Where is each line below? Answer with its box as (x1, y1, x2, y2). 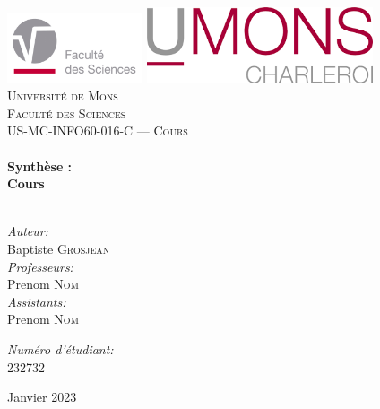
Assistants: (7, 292, 66, 310)
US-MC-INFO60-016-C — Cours (7, 121, 188, 140)
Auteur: (7, 222, 49, 240)
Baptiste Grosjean (7, 239, 110, 257)
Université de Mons (7, 86, 118, 105)
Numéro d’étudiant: (7, 339, 114, 358)
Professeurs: (7, 257, 73, 275)
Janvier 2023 (7, 387, 77, 406)
